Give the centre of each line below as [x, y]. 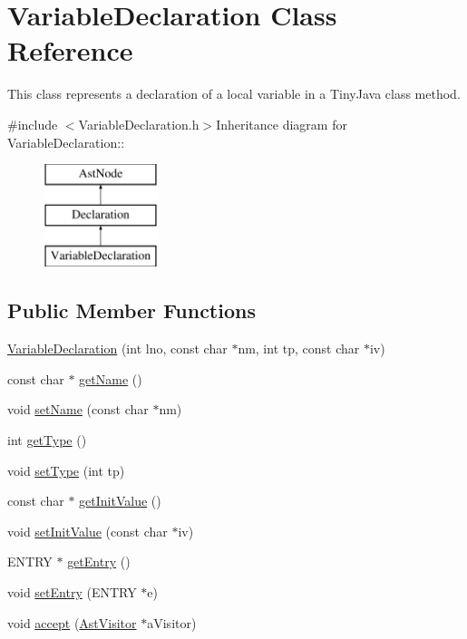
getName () [111, 378]
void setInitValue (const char [88, 531]
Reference [70, 50]
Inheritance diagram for [282, 124]
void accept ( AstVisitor [72, 622]
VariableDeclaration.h [139, 124]
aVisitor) [172, 622]
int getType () [47, 440]
